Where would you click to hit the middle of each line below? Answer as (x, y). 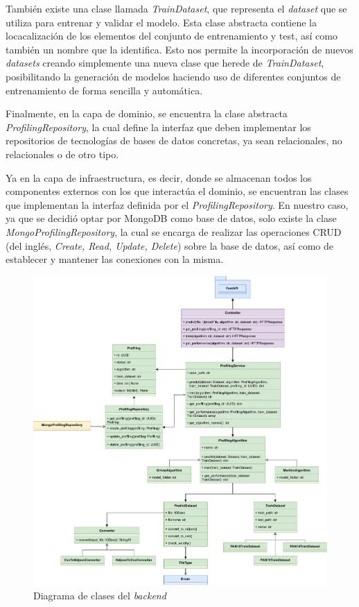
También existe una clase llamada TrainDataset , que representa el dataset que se (176, 8)
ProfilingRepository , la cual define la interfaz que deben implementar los (158, 127)
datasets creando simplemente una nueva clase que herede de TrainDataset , (165, 63)
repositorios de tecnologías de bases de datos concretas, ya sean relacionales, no (174, 140)
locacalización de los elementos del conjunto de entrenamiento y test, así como (172, 36)
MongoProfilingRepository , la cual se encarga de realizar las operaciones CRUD (174, 231)
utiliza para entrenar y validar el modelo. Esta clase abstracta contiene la (161, 22)
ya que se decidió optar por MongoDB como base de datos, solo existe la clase (171, 218)
